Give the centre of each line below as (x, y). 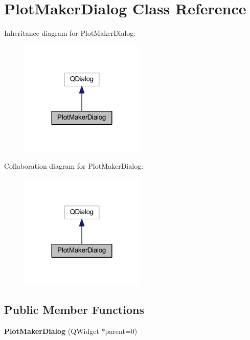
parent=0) (121, 331)
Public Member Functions (74, 309)
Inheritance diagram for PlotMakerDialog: (70, 33)
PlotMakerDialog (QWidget (52, 331)
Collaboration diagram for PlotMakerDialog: (74, 166)
